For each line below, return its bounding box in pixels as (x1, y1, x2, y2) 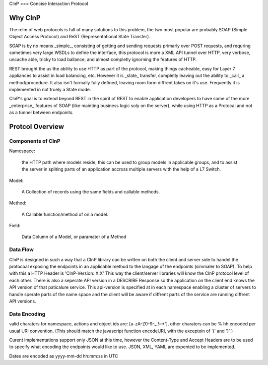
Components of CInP (9, 137, 61, 144)
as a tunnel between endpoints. (9, 110, 74, 116)
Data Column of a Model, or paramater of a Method (21, 234, 127, 240)
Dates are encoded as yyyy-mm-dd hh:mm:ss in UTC (9, 353, 119, 359)
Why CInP (9, 13, 41, 22)
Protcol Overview (9, 122, 65, 131)
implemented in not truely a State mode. (9, 87, 91, 93)
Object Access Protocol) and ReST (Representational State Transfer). (9, 34, 150, 40)
